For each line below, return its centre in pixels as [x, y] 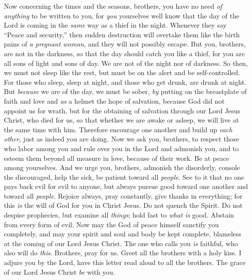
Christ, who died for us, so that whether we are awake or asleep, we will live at [121, 120]
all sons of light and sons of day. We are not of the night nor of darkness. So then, [126, 63]
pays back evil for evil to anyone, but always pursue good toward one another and [126, 186]
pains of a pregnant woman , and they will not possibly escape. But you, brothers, [125, 44]
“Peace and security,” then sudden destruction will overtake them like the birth [122, 34]
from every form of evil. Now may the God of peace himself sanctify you [111, 224]
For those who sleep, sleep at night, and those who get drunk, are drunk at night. [125, 82]
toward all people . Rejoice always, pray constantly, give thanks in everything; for [123, 195]
